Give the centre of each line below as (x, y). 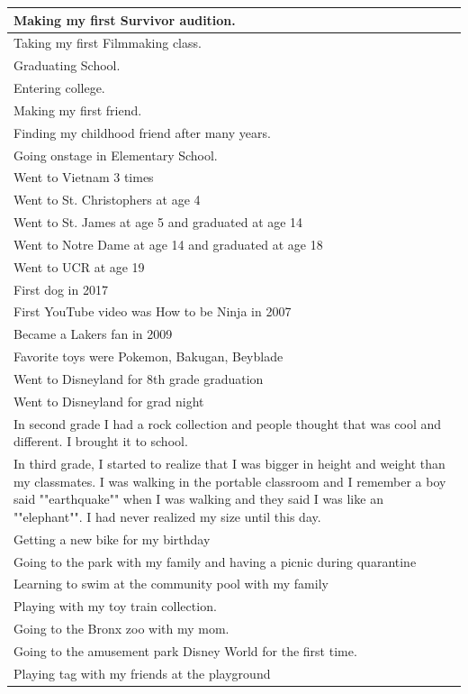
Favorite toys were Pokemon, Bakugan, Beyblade (148, 356)
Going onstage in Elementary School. (116, 155)
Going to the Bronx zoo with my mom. (121, 629)
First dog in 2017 (61, 289)
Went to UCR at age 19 (79, 266)
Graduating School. (67, 65)
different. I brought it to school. (101, 441)
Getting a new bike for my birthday (112, 539)
